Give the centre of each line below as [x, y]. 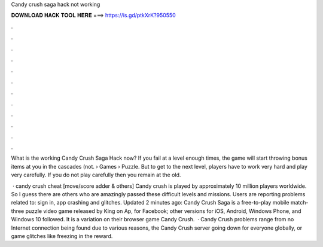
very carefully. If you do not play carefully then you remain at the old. [96, 175]
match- [299, 203]
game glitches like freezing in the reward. [62, 236]
